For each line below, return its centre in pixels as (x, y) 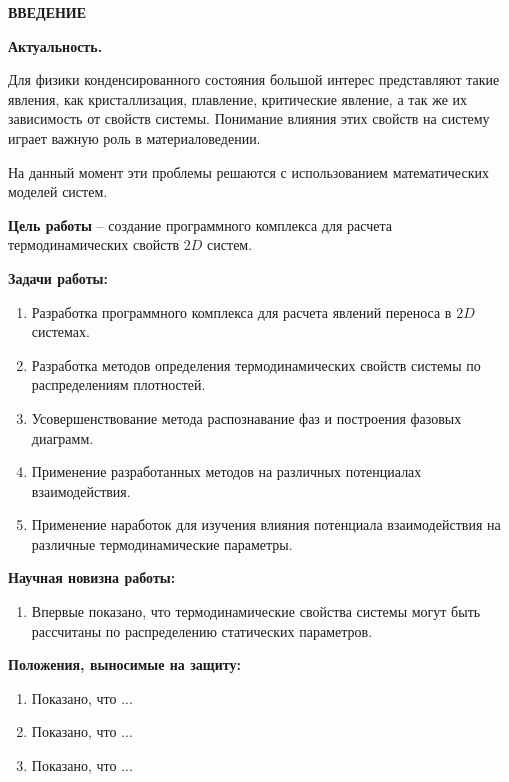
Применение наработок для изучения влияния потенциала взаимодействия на (266, 524)
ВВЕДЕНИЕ (47, 12)
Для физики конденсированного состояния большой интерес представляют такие (254, 79)
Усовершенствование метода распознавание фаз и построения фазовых (246, 417)
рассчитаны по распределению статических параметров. (202, 630)
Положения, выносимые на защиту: (124, 664)
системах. (60, 331)
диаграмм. (62, 437)
